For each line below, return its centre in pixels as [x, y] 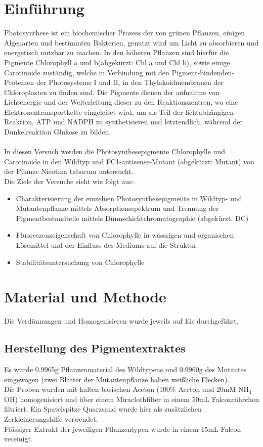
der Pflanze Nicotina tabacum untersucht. [69, 171]
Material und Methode [85, 297]
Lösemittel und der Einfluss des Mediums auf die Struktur [106, 245]
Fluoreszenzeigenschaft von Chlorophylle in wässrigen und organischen [125, 235]
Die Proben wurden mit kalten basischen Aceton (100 [87, 389]
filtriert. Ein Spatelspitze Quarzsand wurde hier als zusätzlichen [103, 409]
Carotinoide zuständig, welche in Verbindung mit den [87, 72]
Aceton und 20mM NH [214, 389]
